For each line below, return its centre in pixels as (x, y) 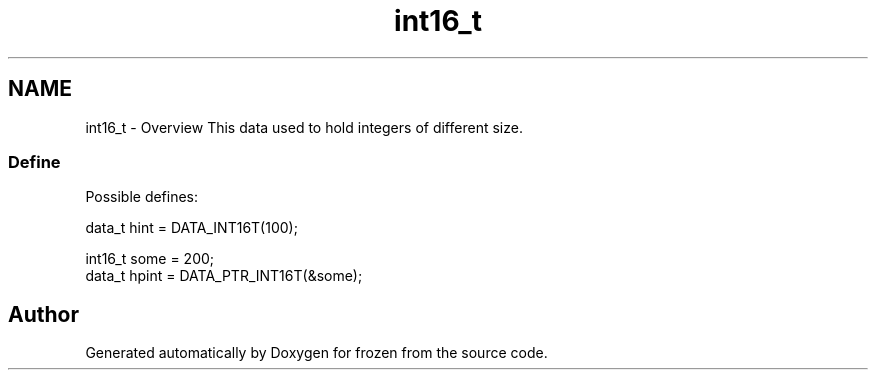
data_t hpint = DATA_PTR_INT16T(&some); (224, 276)
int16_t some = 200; (150, 259)
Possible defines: (142, 197)
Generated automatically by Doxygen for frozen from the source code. (316, 353)
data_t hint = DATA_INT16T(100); (191, 228)
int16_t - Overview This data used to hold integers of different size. (304, 127)
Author (43, 314)
